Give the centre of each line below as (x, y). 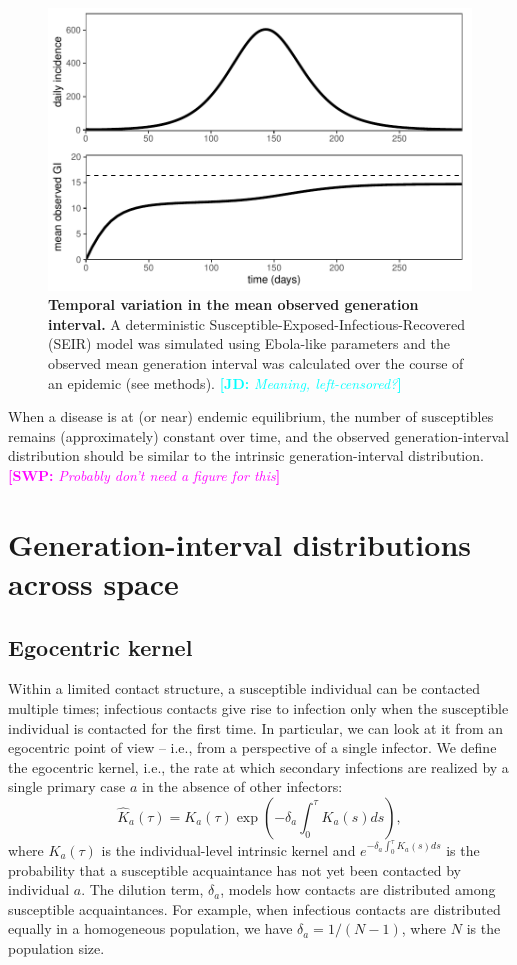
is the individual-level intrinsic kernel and (228, 849)
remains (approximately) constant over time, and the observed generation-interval (258, 435)
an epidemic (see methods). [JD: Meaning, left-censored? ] (225, 382)
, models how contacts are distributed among (358, 889)
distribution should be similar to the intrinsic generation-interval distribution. (246, 455)
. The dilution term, (142, 889)
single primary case (67, 786)
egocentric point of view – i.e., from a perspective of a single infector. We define (252, 747)
